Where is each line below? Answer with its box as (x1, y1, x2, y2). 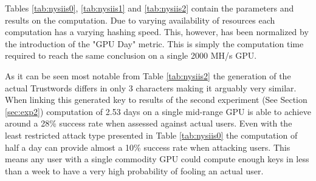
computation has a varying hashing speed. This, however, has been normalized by (5, 25, 309, 38)
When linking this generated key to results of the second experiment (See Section (5, 93, 307, 106)
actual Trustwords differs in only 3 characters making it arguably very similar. (5, 81, 297, 94)
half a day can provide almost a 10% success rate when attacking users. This (5, 140, 290, 153)
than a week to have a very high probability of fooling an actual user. (5, 164, 264, 177)
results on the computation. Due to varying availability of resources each (5, 13, 275, 26)
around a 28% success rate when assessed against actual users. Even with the (5, 117, 292, 130)
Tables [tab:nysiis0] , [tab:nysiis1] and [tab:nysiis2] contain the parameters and (5, 2, 294, 14)
